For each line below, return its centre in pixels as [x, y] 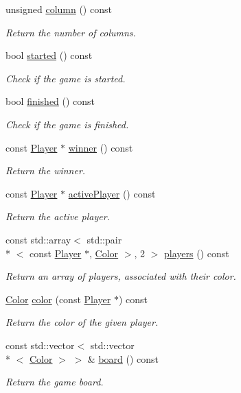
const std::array [38, 239]
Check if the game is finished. [67, 124]
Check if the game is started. [66, 78]
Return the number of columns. [71, 32]
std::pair [104, 239]
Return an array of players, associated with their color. [121, 276]
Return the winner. [46, 170]
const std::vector [40, 345]
